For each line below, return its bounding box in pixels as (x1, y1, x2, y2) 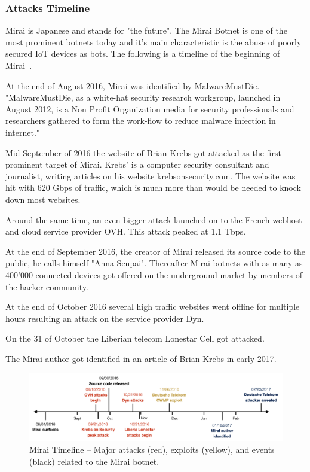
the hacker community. (5, 280, 88, 293)
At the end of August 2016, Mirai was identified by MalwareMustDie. (5, 79, 260, 92)
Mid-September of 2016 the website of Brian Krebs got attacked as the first (5, 146, 281, 159)
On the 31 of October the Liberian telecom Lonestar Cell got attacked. (5, 332, 265, 345)
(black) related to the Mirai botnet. (29, 455, 159, 467)
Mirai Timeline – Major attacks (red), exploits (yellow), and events (29, 443, 275, 455)
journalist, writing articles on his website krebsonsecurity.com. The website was (5, 169, 296, 182)
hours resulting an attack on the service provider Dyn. (5, 312, 204, 324)
